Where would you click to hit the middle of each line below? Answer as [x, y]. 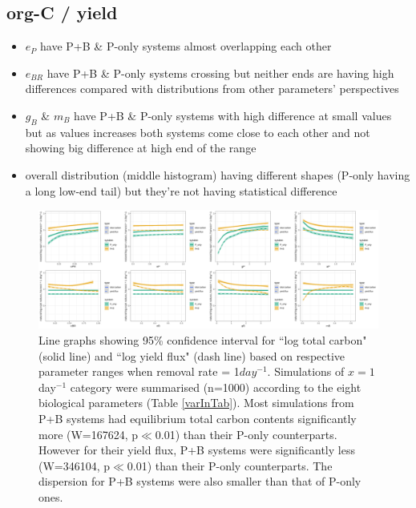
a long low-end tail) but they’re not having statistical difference [181, 190]
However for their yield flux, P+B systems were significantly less [197, 450]
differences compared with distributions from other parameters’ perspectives [212, 89]
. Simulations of [306, 371]
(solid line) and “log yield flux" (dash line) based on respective [192, 355]
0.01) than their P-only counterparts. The [230, 465]
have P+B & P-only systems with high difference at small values [233, 115]
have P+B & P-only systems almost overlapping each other [186, 46]
